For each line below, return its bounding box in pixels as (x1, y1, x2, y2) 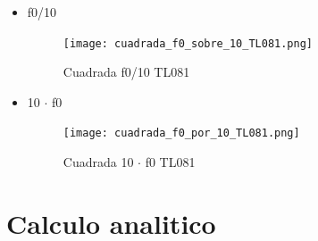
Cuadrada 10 (63, 153, 134, 171)
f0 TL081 (145, 153, 196, 171)
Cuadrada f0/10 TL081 (63, 62, 190, 81)
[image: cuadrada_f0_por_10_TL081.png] (63, 127, 300, 140)
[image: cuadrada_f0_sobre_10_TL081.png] (63, 37, 313, 50)
